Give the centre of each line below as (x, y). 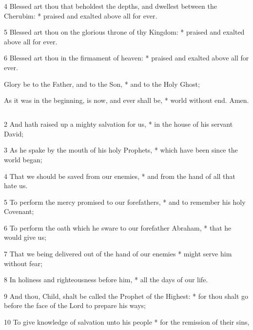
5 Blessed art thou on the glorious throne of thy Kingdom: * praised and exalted (124, 32)
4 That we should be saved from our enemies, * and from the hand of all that (120, 176)
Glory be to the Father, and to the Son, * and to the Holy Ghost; (102, 84)
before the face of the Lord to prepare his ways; (75, 305)
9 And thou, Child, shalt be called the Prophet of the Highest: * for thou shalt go (126, 296)
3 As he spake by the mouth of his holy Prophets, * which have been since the (121, 150)
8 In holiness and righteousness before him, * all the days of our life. (106, 280)
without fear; (23, 263)
